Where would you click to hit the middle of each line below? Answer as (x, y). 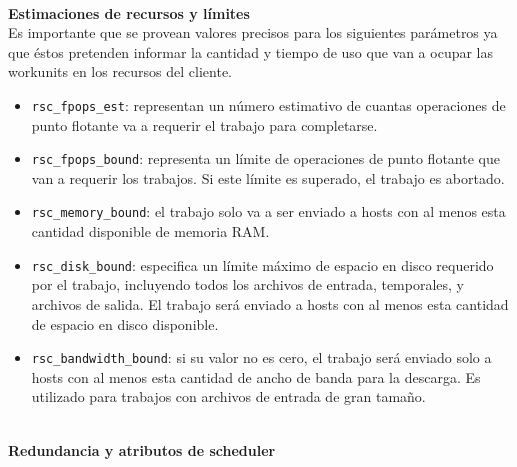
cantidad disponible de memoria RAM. (150, 231)
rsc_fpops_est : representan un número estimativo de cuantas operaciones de (268, 104)
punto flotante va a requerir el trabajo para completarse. (204, 124)
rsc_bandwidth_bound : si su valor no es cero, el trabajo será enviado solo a (261, 357)
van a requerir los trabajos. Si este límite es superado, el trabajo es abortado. (268, 177)
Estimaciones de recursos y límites (129, 12)
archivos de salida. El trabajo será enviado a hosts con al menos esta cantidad (270, 303)
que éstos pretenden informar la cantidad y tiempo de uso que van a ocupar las (251, 51)
